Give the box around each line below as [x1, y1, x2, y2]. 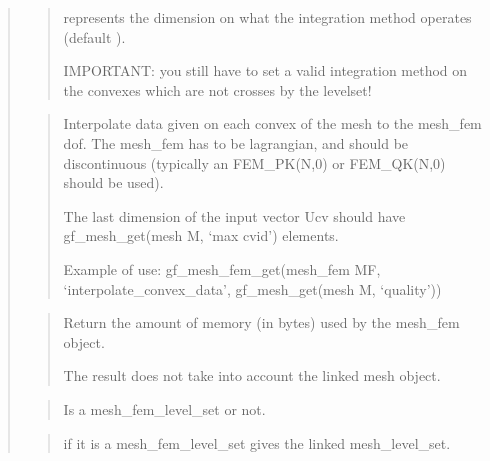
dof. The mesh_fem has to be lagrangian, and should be [63, 132, 409, 153]
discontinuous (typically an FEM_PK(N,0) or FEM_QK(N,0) [63, 152, 446, 173]
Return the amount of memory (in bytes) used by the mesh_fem [63, 312, 460, 333]
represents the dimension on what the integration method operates [63, 7, 472, 27]
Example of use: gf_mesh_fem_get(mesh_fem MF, [63, 258, 381, 279]
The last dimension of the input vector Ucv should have [63, 205, 406, 226]
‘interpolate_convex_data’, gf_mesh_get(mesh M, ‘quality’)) [63, 278, 442, 299]
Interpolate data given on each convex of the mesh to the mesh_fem [63, 113, 482, 134]
